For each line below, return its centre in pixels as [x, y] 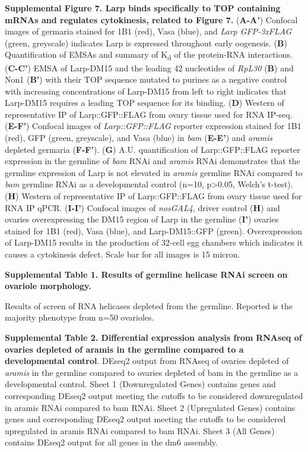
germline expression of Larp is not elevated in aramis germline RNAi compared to [154, 172]
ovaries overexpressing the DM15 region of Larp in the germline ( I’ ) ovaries [142, 219]
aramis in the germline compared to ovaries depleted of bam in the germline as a [152, 372]
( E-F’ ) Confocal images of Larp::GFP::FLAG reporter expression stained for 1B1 [153, 126]
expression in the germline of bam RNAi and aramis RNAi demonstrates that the [153, 161]
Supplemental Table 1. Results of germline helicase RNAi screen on [146, 274]
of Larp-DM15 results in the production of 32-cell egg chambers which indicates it [154, 242]
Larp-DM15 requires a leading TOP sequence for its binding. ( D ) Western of [145, 103]
